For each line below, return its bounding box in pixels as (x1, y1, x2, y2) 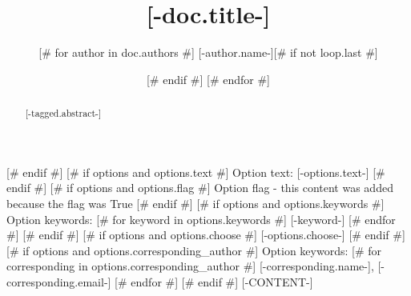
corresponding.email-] (6, 273, 111, 290)
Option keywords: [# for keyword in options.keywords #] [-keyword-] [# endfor (6, 210, 396, 227)
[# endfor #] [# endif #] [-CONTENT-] (115, 273, 313, 290)
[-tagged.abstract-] (25, 106, 102, 120)
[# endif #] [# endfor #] (146, 70, 271, 87)
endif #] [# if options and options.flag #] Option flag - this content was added (6, 179, 393, 196)
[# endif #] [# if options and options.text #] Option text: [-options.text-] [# (6, 163, 385, 180)
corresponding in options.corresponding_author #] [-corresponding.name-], (6, 258, 374, 274)
